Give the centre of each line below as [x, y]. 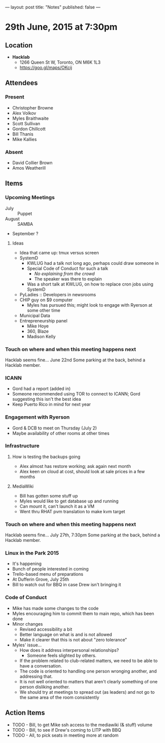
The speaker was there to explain [68, 279]
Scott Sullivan [26, 123]
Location [19, 45]
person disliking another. [45, 687]
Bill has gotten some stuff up [49, 495]
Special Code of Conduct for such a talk [67, 268]
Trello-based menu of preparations [48, 574]
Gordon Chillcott [29, 129]
